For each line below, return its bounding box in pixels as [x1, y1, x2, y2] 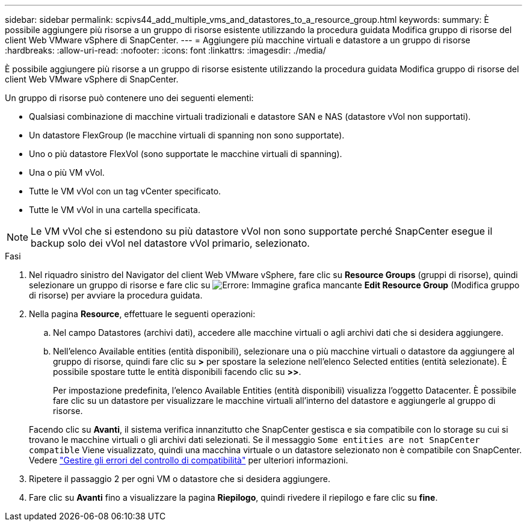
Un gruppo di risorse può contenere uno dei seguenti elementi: [5, 93, 254, 103]
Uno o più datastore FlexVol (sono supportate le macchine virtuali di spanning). [29, 149, 342, 159]
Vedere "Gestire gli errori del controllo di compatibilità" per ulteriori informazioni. [29, 455, 348, 465]
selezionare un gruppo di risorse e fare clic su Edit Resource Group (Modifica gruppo [29, 280, 520, 290]
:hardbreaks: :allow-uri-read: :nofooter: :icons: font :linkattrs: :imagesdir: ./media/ [5, 45, 326, 55]
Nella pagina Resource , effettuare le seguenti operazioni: [29, 309, 256, 319]
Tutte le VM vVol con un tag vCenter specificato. [29, 186, 221, 196]
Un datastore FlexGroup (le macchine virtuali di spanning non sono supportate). [29, 130, 345, 140]
